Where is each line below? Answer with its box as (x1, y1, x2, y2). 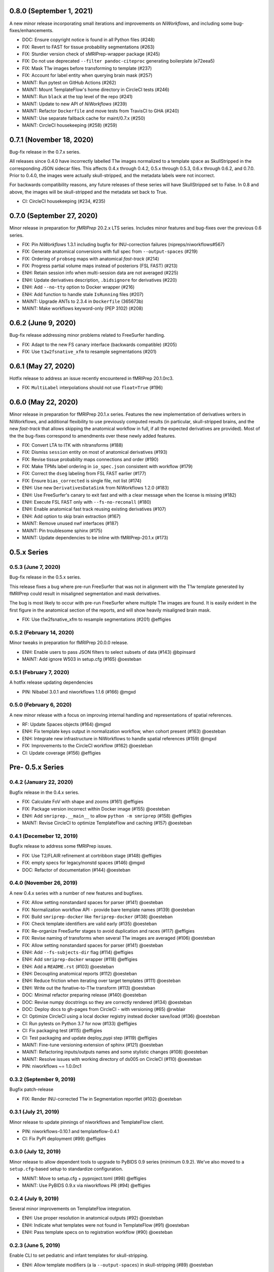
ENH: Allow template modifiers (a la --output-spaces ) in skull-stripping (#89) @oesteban (22, 1262, 213, 1268)
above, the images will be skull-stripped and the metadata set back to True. (9, 189, 167, 195)
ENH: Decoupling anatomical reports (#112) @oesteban (22, 971, 137, 977)
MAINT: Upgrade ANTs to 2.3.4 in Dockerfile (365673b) (22, 298, 144, 305)
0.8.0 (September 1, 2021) (9, 7, 93, 15)
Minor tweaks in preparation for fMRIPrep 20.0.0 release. (9, 640, 129, 646)
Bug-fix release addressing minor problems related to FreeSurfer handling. (9, 332, 165, 338)
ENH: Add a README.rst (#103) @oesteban (22, 963, 114, 969)
